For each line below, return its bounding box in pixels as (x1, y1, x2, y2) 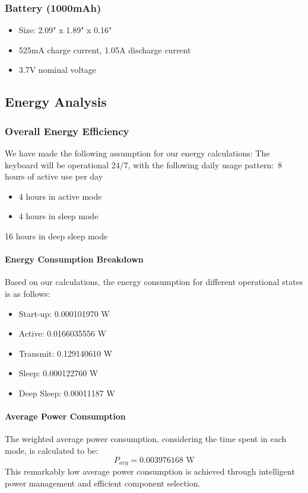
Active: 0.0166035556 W (18, 327, 107, 340)
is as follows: (5, 287, 50, 299)
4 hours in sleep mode (18, 210, 99, 222)
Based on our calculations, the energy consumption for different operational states (5, 276, 303, 288)
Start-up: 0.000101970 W (18, 307, 110, 319)
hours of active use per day (5, 170, 103, 183)
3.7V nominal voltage (18, 63, 97, 76)
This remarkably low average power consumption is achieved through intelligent (5, 465, 295, 477)
